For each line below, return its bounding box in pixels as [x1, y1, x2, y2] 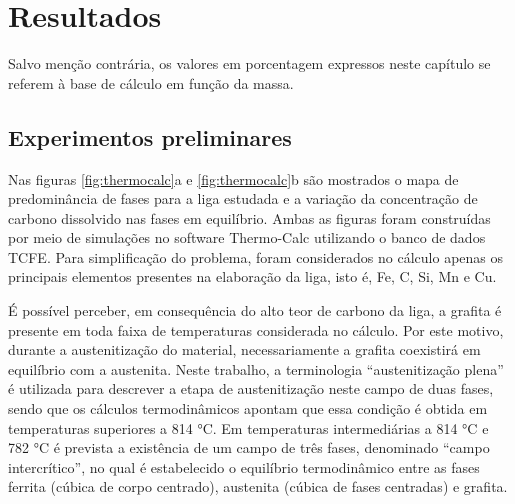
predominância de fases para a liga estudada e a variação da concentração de [8, 188, 478, 209]
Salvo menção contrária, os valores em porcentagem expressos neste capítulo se [8, 53, 491, 74]
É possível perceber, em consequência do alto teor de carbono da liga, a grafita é [8, 300, 502, 321]
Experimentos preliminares [8, 121, 292, 152]
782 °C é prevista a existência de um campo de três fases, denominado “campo [8, 437, 490, 458]
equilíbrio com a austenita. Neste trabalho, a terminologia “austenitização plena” [8, 358, 504, 379]
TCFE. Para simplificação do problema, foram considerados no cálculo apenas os [8, 246, 504, 267]
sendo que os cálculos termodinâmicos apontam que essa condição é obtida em [8, 398, 488, 419]
